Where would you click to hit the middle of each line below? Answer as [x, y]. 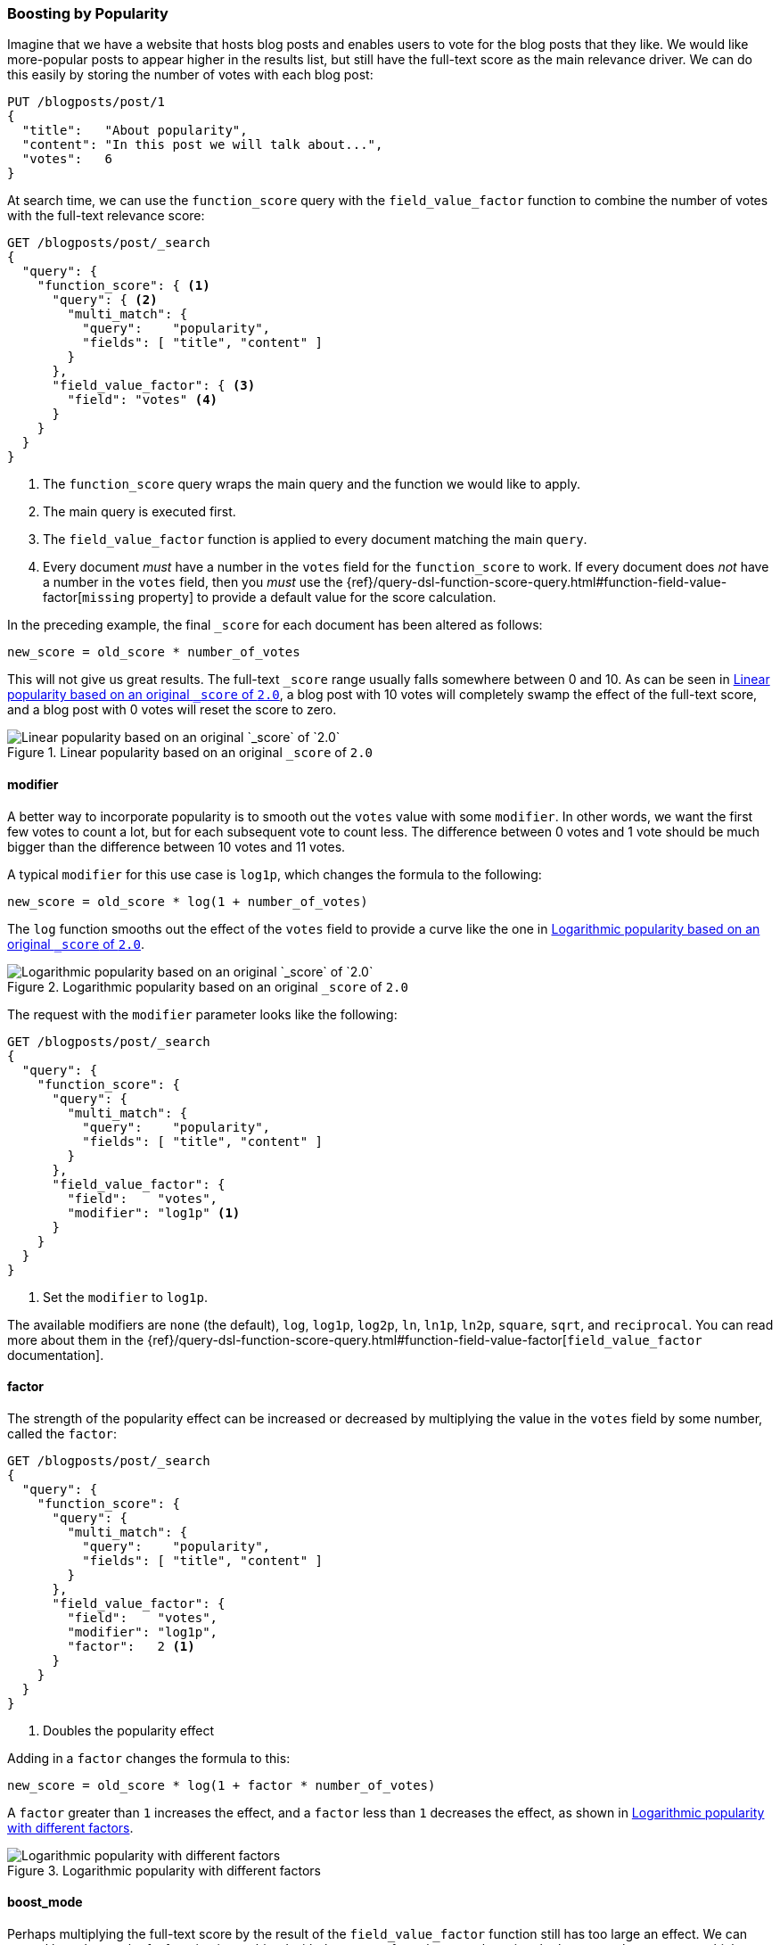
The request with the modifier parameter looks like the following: [202, 1014]
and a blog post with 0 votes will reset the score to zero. [172, 710]
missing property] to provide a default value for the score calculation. [289, 598]
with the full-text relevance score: [106, 216]
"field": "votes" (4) [143, 400]
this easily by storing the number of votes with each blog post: [190, 75]
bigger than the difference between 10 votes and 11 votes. [177, 846]
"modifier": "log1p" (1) [154, 1212]
